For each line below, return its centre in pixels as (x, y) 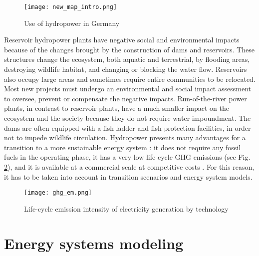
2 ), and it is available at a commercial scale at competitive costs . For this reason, (129, 166)
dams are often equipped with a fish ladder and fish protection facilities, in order (128, 128)
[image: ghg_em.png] (58, 193)
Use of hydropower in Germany (72, 23)
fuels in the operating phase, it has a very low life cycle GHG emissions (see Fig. (127, 157)
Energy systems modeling (94, 243)
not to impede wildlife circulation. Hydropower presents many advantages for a (125, 137)
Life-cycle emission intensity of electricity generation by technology (126, 208)
